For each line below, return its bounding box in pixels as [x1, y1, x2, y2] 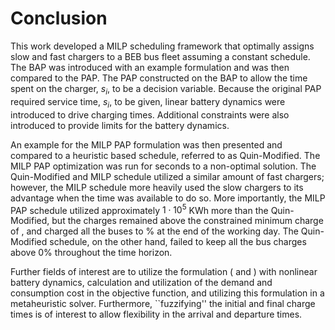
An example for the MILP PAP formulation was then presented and [10, 138, 283, 151]
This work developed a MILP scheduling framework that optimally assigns [10, 40, 315, 52]
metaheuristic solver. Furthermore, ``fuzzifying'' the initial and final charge [10, 298, 316, 310]
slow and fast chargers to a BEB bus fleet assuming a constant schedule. [10, 50, 311, 62]
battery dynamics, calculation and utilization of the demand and [10, 277, 273, 289]
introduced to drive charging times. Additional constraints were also [10, 108, 290, 121]
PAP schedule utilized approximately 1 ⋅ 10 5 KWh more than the [10, 202, 269, 216]
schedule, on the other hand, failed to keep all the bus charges [49, 236, 307, 248]
